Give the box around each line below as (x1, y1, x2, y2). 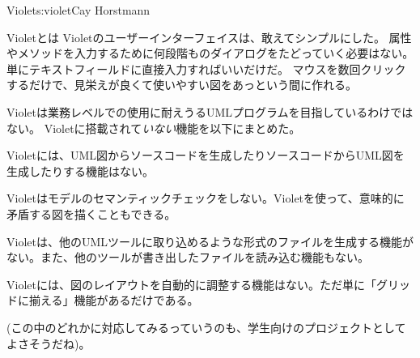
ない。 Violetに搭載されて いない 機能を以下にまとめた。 (6, 119, 301, 136)
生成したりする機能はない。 (6, 162, 154, 179)
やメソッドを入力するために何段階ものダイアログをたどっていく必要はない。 (6, 45, 414, 62)
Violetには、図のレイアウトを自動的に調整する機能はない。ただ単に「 (6, 275, 376, 292)
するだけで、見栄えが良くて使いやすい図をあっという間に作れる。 (6, 76, 358, 93)
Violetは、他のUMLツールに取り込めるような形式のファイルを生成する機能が (6, 232, 414, 249)
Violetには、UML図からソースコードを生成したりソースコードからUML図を (6, 147, 405, 164)
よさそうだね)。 (6, 335, 91, 352)
